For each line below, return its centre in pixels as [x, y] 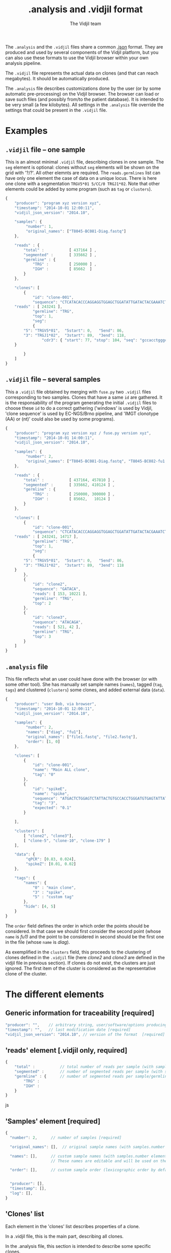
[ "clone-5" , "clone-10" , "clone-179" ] [67, 841]
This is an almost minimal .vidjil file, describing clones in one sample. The [85, 161]
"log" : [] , [21, 1193]
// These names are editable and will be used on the [109, 1161]
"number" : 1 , [39, 227]
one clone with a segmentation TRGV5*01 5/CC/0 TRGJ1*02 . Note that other [83, 183]
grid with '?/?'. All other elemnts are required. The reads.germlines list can [83, 173]
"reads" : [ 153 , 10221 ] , [60, 594]
